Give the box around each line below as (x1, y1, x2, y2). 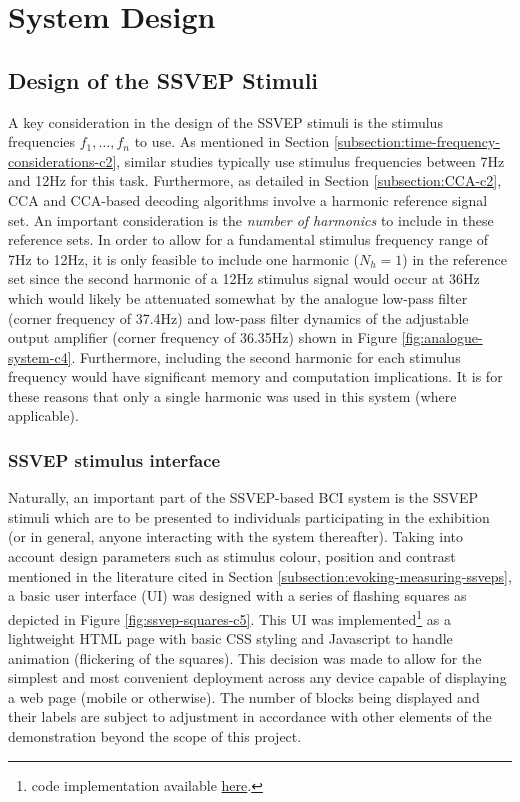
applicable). (8, 405, 79, 426)
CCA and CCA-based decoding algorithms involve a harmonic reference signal (8, 189, 488, 210)
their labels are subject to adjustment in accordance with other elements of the (8, 706, 492, 727)
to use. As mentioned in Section (134, 131, 330, 152)
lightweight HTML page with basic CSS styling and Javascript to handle (8, 628, 453, 649)
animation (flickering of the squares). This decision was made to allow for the (8, 647, 482, 668)
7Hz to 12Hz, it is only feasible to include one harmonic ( (8, 248, 359, 269)
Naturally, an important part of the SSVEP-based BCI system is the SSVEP (8, 487, 479, 508)
